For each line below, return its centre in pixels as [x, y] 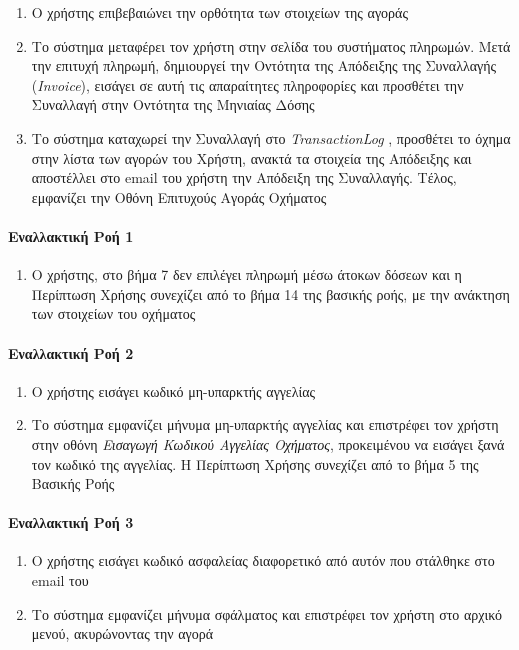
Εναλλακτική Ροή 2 [71, 352]
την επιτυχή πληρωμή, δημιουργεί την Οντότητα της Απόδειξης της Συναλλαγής [264, 65]
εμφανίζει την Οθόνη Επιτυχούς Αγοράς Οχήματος [179, 196]
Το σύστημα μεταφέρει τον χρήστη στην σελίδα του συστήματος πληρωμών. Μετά [271, 45]
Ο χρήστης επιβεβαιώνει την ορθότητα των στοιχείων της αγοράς [219, 12]
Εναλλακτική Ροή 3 [71, 522]
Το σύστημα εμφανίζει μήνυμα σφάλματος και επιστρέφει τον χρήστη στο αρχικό [267, 613]
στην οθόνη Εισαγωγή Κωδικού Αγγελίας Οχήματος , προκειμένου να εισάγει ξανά [268, 443]
